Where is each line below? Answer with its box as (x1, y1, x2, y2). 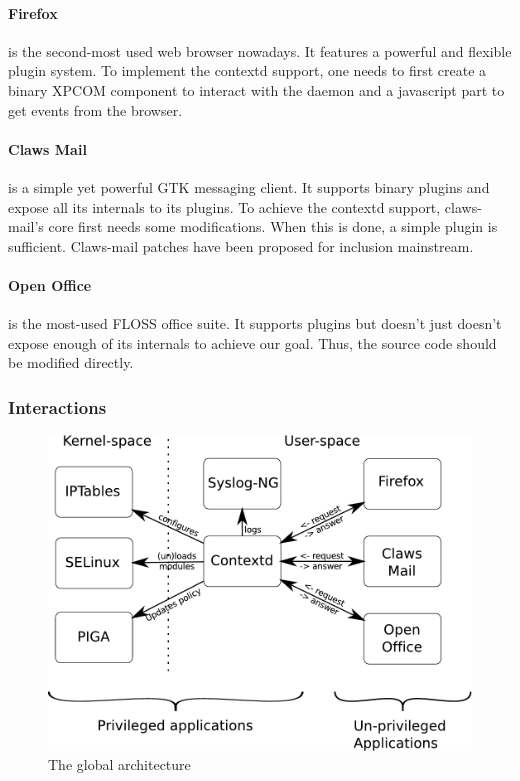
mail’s (8, 216, 44, 237)
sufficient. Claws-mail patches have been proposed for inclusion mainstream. (8, 235, 474, 256)
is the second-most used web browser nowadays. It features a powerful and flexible (8, 40, 512, 61)
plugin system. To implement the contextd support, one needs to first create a (8, 60, 487, 81)
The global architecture (48, 754, 191, 775)
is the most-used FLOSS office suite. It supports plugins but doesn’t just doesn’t (8, 313, 502, 334)
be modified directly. (8, 352, 134, 373)
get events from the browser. (8, 99, 183, 120)
